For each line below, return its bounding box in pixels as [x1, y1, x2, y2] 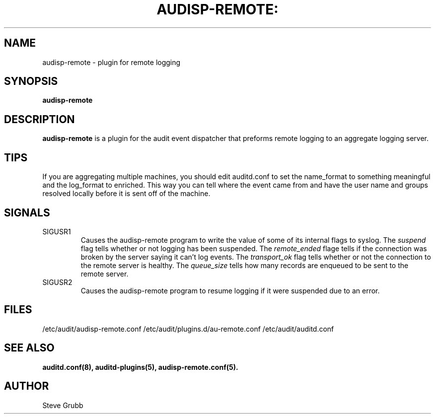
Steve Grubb [42, 401, 83, 410]
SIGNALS [4, 206, 50, 219]
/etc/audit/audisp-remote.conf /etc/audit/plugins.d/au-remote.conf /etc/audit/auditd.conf [42, 324, 334, 333]
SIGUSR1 [42, 227, 71, 236]
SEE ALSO [4, 342, 55, 354]
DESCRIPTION [4, 113, 75, 126]
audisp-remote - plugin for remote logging [42, 58, 181, 67]
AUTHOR [4, 380, 49, 393]
